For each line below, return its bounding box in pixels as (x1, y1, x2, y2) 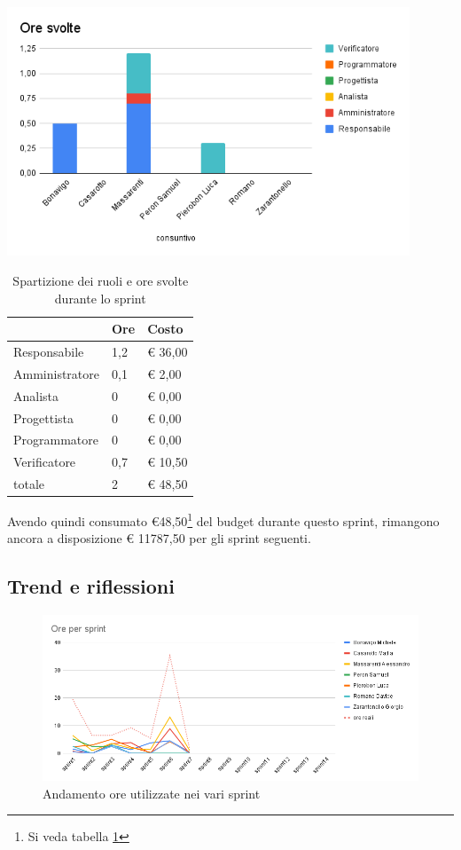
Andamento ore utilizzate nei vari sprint (43, 783, 261, 802)
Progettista (13, 408, 74, 427)
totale (13, 475, 44, 493)
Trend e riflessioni (7, 572, 175, 600)
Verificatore (13, 453, 76, 471)
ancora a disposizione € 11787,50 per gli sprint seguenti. (7, 529, 311, 547)
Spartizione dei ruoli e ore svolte (12, 272, 189, 290)
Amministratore (13, 364, 99, 382)
